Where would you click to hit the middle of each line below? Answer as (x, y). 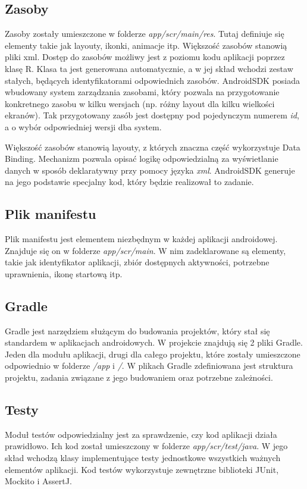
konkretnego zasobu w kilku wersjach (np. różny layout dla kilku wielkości (140, 103)
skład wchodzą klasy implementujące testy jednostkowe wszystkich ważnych (143, 458)
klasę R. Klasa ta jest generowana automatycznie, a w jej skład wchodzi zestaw (149, 68)
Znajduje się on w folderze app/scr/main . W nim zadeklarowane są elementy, (145, 250)
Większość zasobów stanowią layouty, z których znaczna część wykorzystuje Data (153, 147)
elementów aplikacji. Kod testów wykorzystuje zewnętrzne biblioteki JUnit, (142, 469)
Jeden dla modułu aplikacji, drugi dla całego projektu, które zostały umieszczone (153, 354)
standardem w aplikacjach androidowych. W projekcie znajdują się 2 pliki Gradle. (154, 342)
